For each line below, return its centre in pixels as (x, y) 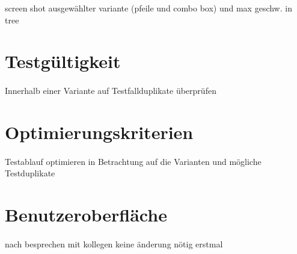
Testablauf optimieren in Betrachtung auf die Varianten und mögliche (133, 161)
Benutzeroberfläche (86, 215)
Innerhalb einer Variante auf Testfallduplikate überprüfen (111, 91)
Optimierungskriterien (99, 132)
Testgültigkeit (63, 61)
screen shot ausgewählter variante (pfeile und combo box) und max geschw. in (148, 8)
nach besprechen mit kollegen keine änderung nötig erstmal (114, 243)
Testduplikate (30, 173)
